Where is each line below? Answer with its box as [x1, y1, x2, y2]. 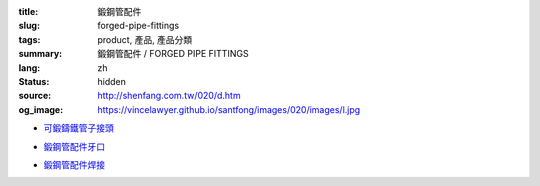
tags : [18, 33, 41, 45]
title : [18, 6, 39, 17]
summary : [18, 48, 63, 60]
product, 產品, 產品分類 [97, 33, 193, 45]
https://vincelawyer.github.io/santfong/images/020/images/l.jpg [97, 103, 361, 115]
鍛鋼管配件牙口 [43, 140, 105, 152]
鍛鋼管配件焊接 [43, 158, 105, 170]
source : [18, 90, 52, 102]
